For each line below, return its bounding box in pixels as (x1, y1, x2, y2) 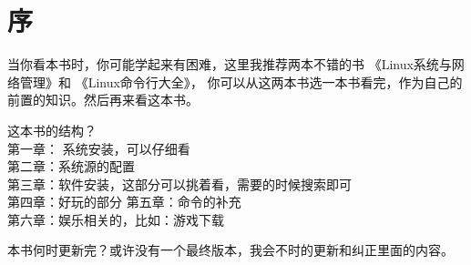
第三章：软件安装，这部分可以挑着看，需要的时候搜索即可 (7, 174, 352, 193)
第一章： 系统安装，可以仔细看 (7, 138, 190, 158)
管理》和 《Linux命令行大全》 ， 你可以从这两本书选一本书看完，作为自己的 (19, 72, 463, 91)
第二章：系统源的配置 (7, 157, 135, 176)
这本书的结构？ (7, 120, 97, 139)
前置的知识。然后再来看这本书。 (7, 90, 199, 109)
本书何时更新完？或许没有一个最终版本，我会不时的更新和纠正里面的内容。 (7, 240, 454, 260)
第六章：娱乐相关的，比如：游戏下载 (7, 209, 224, 229)
